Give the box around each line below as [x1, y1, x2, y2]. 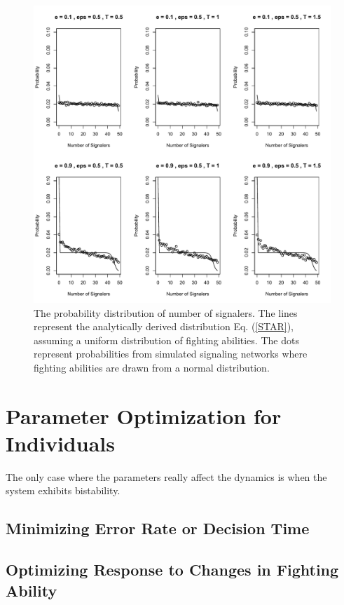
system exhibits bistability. [6, 483, 121, 498]
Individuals [6, 428, 115, 457]
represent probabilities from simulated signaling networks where [34, 346, 308, 361]
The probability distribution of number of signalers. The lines [34, 305, 298, 320]
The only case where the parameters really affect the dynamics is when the [6, 469, 327, 484]
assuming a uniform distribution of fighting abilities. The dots [34, 332, 299, 347]
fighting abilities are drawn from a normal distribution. [34, 360, 270, 374]
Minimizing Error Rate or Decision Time [6, 517, 310, 539]
